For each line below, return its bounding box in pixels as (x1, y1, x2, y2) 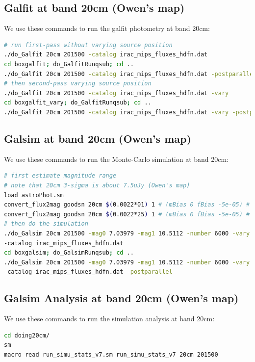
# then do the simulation (4, 220, 88, 228)
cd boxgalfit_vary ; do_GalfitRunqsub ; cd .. (4, 99, 152, 106)
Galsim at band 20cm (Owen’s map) (4, 130, 191, 146)
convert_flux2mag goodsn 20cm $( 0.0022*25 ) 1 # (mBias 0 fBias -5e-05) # (4, 210, 250, 218)
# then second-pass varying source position (4, 80, 152, 87)
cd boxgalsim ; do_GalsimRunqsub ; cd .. (4, 249, 134, 257)
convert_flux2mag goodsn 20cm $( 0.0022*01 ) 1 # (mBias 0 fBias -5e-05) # (4, 201, 250, 208)
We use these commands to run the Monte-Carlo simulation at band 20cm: (4, 154, 229, 164)
